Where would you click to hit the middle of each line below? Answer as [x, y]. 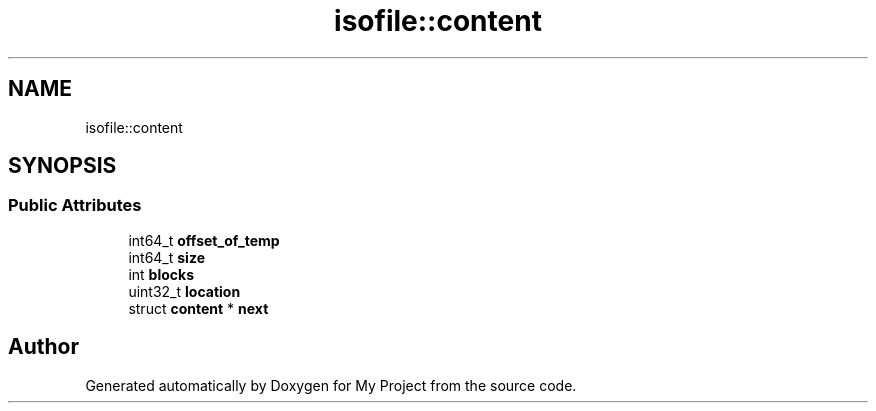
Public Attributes [75, 205]
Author [43, 347]
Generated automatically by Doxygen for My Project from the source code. [331, 385]
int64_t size [166, 257]
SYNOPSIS [62, 166]
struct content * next [198, 308]
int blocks [161, 274]
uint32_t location [184, 291]
